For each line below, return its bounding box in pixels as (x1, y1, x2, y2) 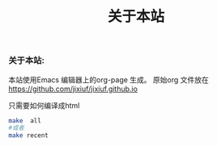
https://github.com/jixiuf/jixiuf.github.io (8, 84, 138, 94)
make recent (8, 131, 49, 140)
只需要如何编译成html (8, 100, 80, 110)
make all (8, 116, 42, 125)
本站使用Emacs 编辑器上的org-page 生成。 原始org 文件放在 (8, 74, 209, 85)
